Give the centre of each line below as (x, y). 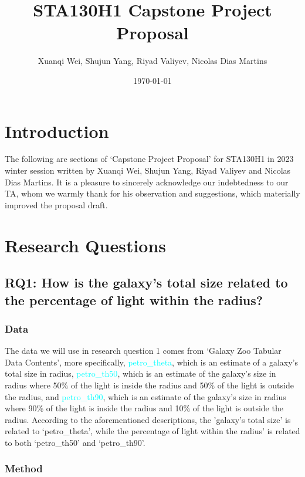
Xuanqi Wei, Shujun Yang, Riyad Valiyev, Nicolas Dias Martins (152, 61)
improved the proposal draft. (56, 204)
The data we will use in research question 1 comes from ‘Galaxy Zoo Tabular (143, 351)
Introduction (57, 131)
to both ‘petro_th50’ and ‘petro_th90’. (75, 442)
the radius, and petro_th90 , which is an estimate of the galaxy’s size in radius (145, 396)
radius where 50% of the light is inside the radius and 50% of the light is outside (149, 385)
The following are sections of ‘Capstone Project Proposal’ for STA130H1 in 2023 (149, 159)
